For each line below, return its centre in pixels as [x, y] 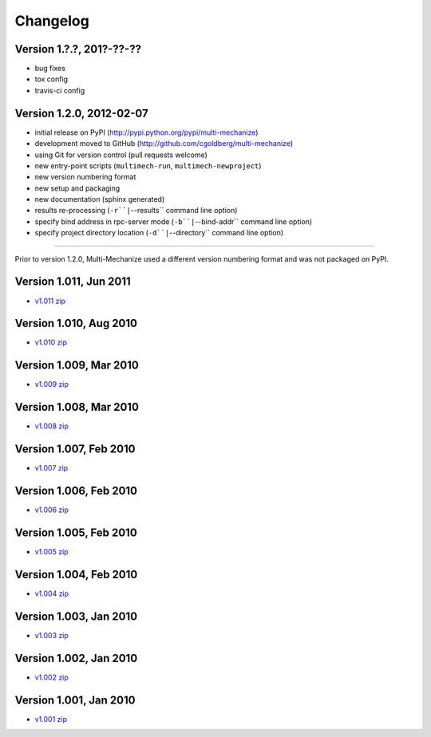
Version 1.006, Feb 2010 [76, 491]
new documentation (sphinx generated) [100, 199]
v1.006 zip [52, 510]
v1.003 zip [52, 635]
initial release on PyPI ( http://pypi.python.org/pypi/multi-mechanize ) [146, 132]
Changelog [52, 21]
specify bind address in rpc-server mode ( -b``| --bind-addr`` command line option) [174, 221]
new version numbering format [85, 177]
